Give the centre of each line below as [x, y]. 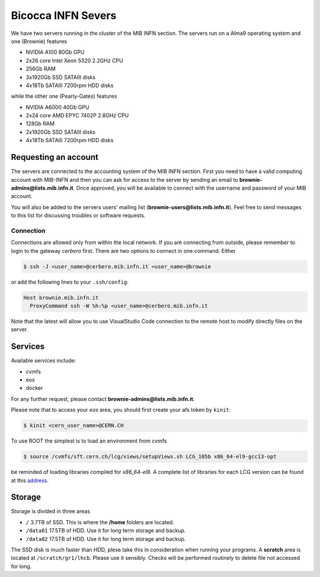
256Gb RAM [41, 69]
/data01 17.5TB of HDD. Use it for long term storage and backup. [106, 531]
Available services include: [44, 361]
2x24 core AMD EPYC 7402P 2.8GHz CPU [77, 116]
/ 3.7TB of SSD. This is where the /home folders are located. [100, 522]
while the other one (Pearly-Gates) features [64, 96]
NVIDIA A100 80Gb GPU [55, 52]
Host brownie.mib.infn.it [61, 297]
